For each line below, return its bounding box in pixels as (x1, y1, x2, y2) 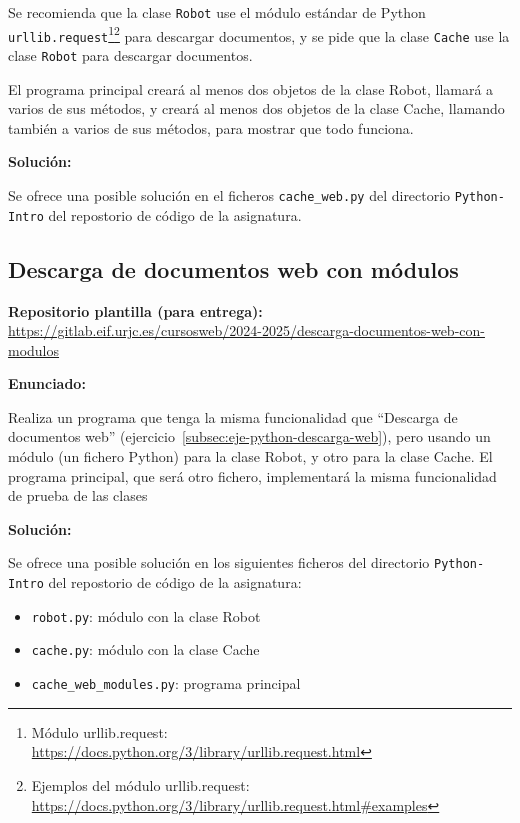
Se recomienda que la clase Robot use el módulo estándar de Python (8, 2, 426, 22)
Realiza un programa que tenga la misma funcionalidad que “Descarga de (8, 406, 458, 427)
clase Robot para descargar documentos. (8, 44, 253, 65)
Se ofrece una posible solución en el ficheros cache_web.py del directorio (8, 185, 451, 205)
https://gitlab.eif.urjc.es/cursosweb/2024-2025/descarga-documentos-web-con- (8, 320, 485, 341)
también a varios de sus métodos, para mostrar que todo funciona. (8, 117, 414, 138)
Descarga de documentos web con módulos (8, 253, 459, 284)
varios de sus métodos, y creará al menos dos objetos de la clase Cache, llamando (8, 98, 505, 119)
